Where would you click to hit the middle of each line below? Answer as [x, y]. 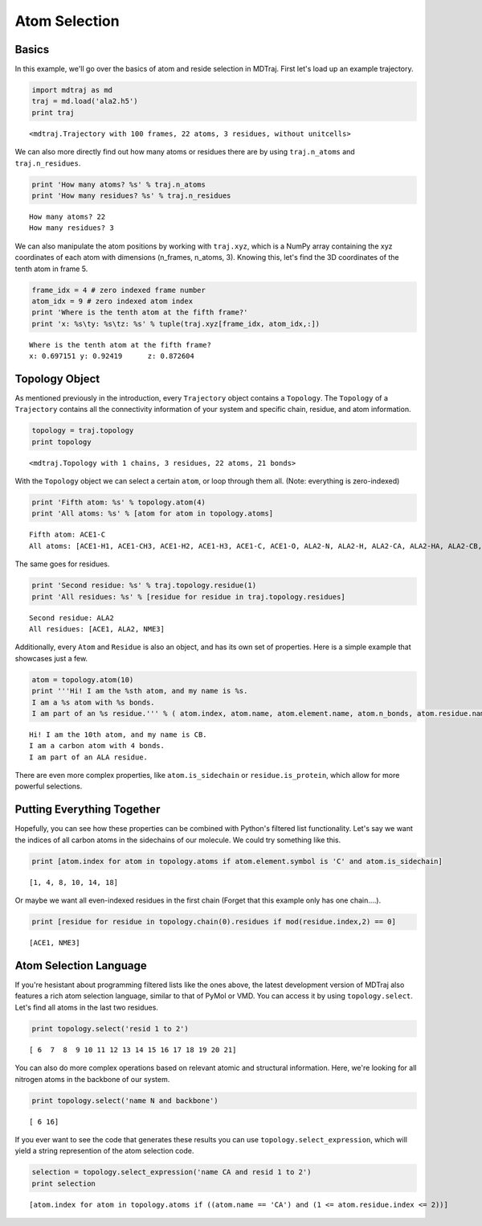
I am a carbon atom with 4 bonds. [97, 746]
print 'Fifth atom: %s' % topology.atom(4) [119, 502]
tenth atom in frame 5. [51, 269]
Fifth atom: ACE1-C [67, 535]
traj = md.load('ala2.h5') [85, 101]
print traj [53, 112]
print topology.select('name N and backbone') [125, 1101]
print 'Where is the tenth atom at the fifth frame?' [140, 313]
